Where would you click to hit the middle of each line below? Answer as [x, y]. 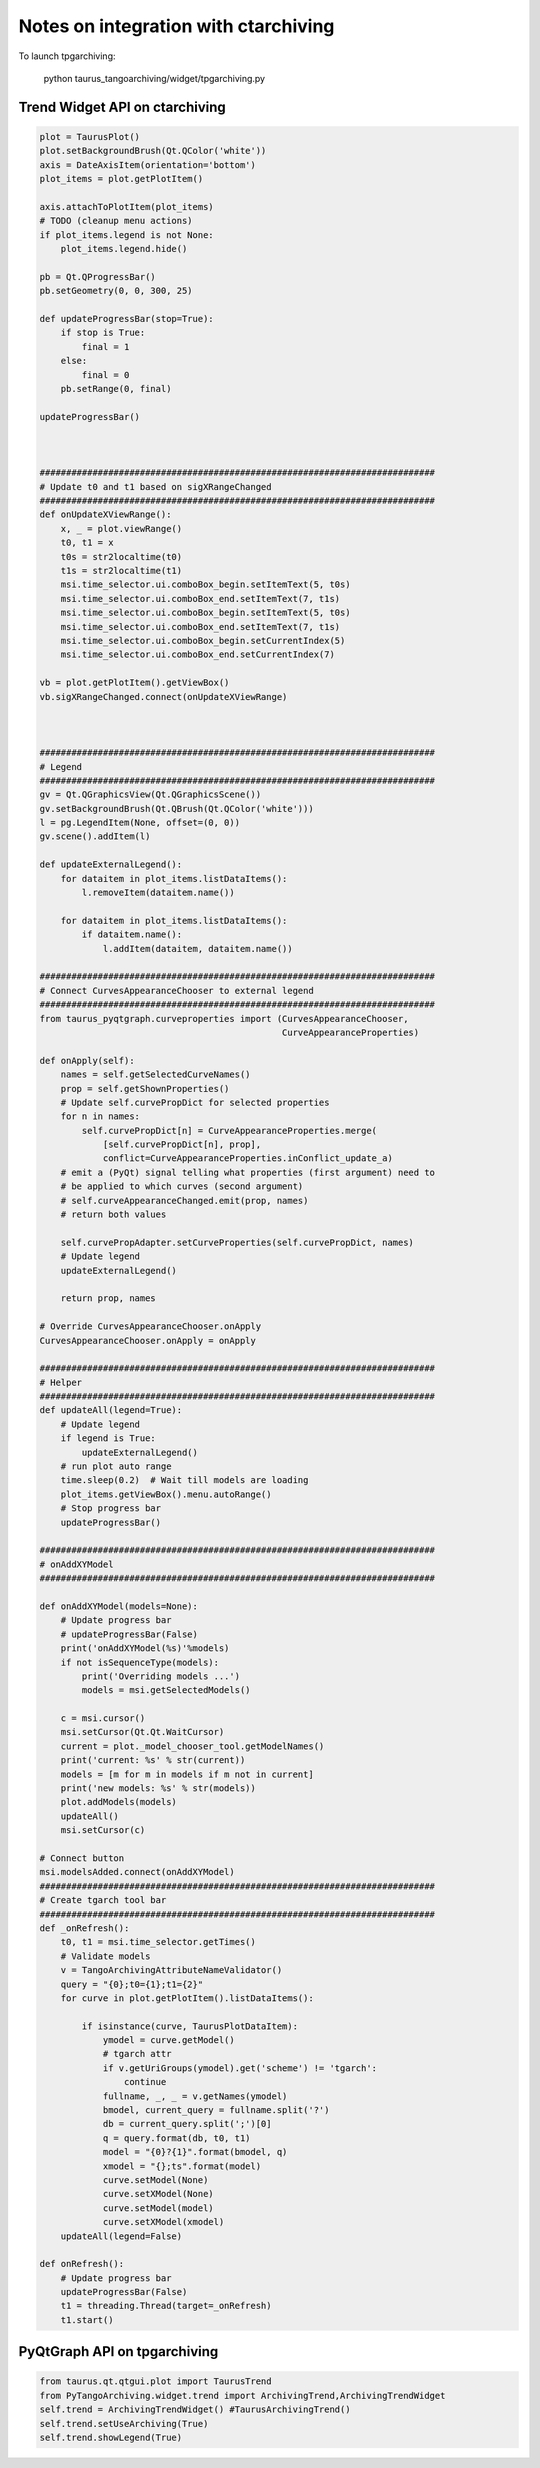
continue [145, 2082]
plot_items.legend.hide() [124, 249]
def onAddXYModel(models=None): [119, 1606]
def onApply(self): [87, 1060]
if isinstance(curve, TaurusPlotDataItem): [190, 2026]
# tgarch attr [137, 2054]
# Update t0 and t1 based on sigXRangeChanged [155, 486]
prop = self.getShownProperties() [145, 1088]
